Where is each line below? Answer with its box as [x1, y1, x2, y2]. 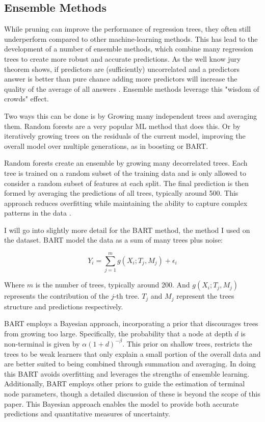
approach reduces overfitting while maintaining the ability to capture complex [4, 197, 248, 208]
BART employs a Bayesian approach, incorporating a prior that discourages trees [4, 318, 258, 329]
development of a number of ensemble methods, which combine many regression [4, 43, 253, 54]
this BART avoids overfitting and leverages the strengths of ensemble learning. [4, 368, 250, 379]
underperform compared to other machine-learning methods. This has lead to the [4, 33, 258, 44]
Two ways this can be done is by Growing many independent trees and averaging [4, 110, 257, 121]
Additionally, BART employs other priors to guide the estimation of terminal [4, 378, 245, 389]
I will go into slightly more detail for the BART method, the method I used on [4, 224, 250, 235]
